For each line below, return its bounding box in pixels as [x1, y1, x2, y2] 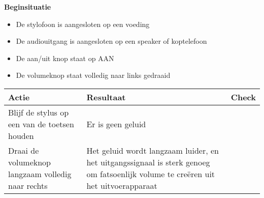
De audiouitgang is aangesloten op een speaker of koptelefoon [16, 36, 207, 46]
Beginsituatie [4, 2, 51, 12]
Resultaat [86, 91, 126, 103]
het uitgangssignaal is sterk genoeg [86, 156, 210, 168]
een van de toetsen [8, 118, 74, 130]
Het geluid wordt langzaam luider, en [86, 144, 219, 156]
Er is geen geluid [86, 118, 146, 130]
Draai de [8, 144, 39, 156]
